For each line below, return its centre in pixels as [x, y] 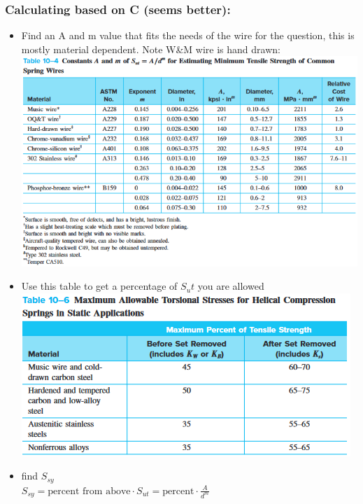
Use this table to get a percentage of [99, 286]
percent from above [89, 491]
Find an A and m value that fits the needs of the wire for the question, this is [188, 35]
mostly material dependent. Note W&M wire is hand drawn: [151, 49]
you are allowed [231, 286]
